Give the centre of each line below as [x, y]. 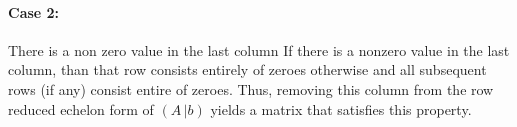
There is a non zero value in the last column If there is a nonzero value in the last [259, 49]
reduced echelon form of [81, 108]
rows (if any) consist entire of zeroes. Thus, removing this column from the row [251, 88]
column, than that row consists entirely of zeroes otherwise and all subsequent [247, 69]
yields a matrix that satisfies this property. [341, 108]
